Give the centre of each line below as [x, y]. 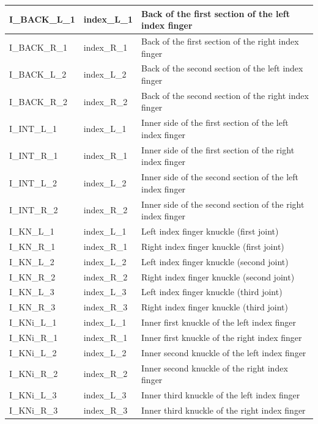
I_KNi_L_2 [33, 352]
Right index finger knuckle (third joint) [215, 307]
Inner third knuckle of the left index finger [221, 395]
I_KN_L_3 [32, 292]
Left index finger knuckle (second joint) [215, 261]
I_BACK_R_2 [38, 101]
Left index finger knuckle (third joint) [212, 292]
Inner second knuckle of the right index [215, 367]
